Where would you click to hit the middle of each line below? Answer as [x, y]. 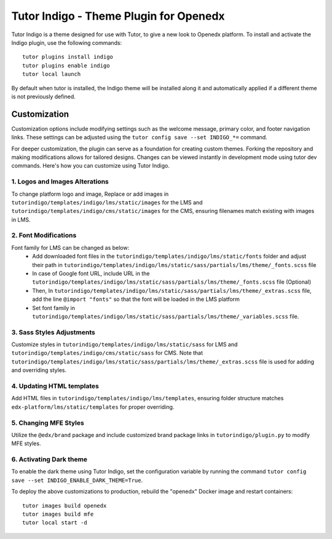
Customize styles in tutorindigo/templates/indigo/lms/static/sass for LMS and [124, 344]
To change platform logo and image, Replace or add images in [90, 194]
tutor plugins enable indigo [66, 65]
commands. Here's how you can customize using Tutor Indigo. [91, 166]
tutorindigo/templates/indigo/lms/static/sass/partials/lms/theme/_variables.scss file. [166, 316]
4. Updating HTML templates [55, 386]
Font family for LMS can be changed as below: [70, 247]
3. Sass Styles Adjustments [53, 332]
